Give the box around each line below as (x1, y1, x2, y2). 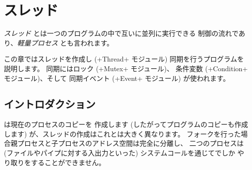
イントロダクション (4, 96, 95, 111)
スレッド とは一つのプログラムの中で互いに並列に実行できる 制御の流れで (4, 28, 239, 38)
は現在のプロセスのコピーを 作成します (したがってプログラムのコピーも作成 (4, 119, 248, 129)
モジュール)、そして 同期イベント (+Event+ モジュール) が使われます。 (4, 73, 230, 83)
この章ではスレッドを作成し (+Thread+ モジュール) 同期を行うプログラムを (4, 54, 244, 64)
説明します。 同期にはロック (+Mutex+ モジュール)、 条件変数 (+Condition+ (4, 63, 248, 73)
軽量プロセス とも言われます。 (17, 37, 114, 47)
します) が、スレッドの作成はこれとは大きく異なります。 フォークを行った (4, 128, 241, 139)
